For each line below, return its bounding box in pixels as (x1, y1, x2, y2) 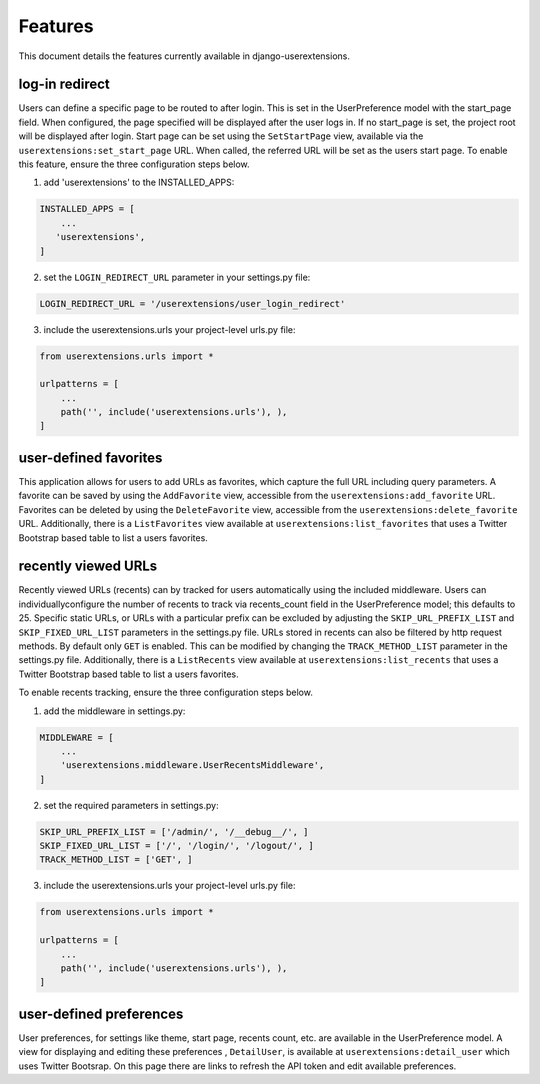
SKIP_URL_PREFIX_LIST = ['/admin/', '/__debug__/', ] (39, 826, 309, 837)
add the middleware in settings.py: (43, 705, 186, 717)
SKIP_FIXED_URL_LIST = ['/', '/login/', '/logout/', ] (39, 840, 314, 852)
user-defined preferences (18, 1005, 184, 1022)
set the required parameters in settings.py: (43, 799, 219, 811)
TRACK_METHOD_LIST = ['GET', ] (39, 854, 194, 865)
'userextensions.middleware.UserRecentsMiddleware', (60, 760, 325, 771)
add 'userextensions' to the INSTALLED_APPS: (43, 176, 235, 189)
